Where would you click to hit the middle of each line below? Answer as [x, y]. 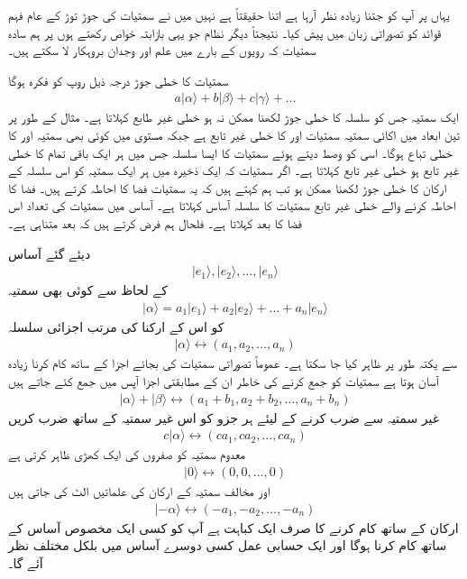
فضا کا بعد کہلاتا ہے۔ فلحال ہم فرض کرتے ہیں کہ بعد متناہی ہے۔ [155, 222]
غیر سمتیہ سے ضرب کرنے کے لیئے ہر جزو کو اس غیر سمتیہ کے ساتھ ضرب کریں [224, 417]
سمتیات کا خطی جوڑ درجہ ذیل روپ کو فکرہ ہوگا [119, 80]
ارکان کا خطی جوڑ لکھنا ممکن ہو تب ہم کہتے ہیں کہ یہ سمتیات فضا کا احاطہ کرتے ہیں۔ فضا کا [228, 187]
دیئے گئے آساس [50, 253]
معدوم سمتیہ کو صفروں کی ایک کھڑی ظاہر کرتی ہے [127, 454]
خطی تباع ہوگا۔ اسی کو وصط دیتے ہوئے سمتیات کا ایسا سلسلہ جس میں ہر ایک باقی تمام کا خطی [231, 152]
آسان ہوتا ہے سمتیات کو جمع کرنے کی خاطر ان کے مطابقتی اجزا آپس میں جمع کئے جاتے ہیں [224, 381]
